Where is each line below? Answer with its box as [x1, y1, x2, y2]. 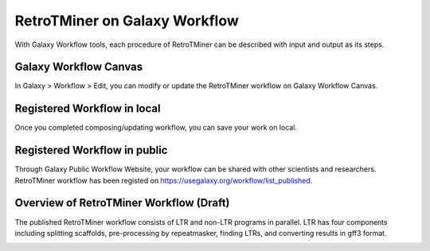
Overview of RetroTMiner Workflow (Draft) [14, 196, 230, 210]
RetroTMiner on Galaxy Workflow [14, 12, 239, 29]
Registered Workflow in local [14, 102, 161, 115]
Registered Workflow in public [14, 144, 168, 157]
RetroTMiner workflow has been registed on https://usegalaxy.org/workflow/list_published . [14, 176, 313, 185]
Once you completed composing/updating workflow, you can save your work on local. [14, 123, 298, 133]
